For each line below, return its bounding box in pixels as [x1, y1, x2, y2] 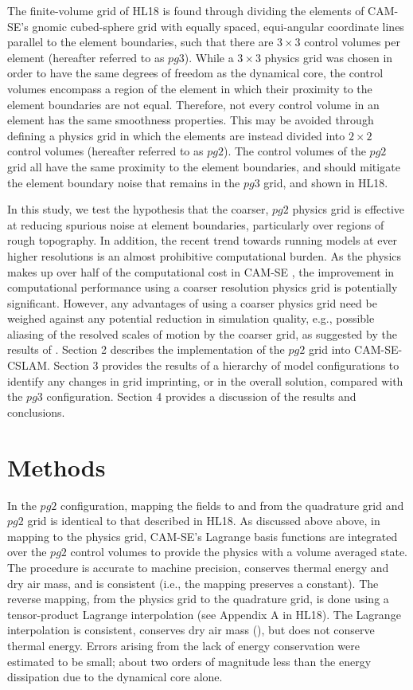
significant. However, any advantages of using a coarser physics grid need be [7, 294, 377, 311]
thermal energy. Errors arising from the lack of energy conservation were [7, 637, 360, 653]
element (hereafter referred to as [7, 49, 165, 65]
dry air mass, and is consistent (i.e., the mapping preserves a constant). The [7, 574, 379, 591]
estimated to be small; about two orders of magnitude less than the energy [7, 653, 372, 669]
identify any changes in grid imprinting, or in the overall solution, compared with [7, 372, 403, 389]
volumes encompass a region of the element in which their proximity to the [7, 80, 372, 96]
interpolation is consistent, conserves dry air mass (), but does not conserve [7, 621, 375, 638]
